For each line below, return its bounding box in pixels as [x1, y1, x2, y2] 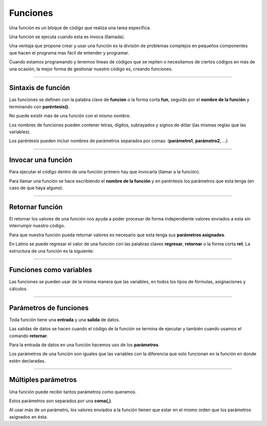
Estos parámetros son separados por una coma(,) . [9, 398, 112, 404]
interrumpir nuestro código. [9, 223, 65, 229]
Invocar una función [9, 156, 73, 164]
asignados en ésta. [9, 414, 48, 420]
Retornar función [9, 203, 63, 211]
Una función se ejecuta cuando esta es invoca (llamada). [9, 34, 125, 40]
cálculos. [9, 285, 28, 292]
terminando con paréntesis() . [9, 104, 70, 109]
